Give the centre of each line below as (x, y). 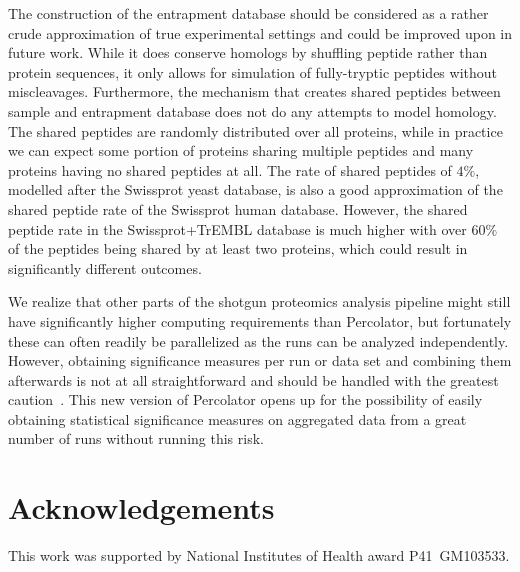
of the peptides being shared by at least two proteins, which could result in (238, 248)
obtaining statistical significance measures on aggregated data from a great (237, 418)
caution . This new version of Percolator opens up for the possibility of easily (245, 399)
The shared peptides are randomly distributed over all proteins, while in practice (255, 130)
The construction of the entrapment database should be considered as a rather (248, 13)
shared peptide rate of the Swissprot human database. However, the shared (238, 208)
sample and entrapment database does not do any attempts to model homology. (252, 110)
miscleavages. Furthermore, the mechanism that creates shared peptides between (254, 91)
